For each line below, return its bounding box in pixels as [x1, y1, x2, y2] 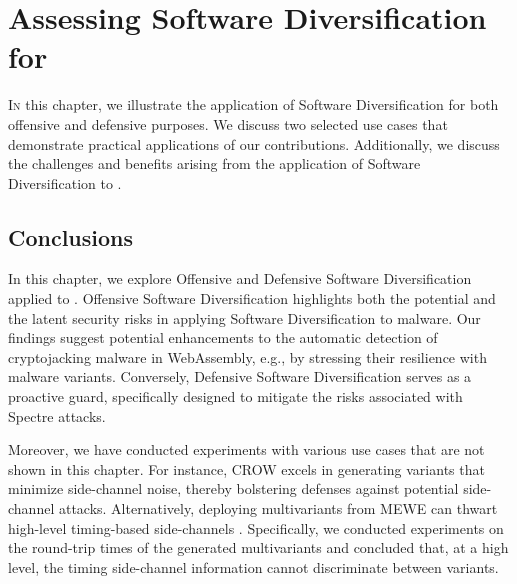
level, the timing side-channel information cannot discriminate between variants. [8, 556, 499, 577]
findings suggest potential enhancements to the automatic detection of [8, 327, 438, 348]
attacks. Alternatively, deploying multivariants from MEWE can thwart [58, 498, 498, 519]
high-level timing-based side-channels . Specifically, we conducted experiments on [8, 517, 504, 538]
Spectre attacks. [8, 405, 106, 426]
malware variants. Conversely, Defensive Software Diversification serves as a [8, 366, 472, 387]
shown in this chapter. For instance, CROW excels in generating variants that [8, 458, 485, 479]
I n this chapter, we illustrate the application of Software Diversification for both [8, 94, 499, 115]
